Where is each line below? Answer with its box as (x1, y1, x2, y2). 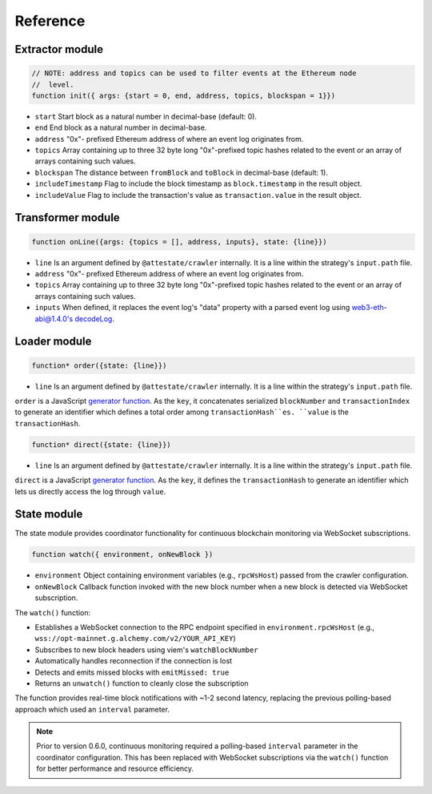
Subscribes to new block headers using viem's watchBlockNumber (34, 645, 259, 655)
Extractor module (14, 42, 104, 56)
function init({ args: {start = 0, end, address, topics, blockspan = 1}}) (31, 91, 336, 100)
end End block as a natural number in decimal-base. (34, 123, 207, 132)
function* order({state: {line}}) (31, 361, 167, 370)
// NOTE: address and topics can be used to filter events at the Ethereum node (31, 69, 357, 78)
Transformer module (14, 211, 120, 224)
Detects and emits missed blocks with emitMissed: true (34, 667, 230, 677)
